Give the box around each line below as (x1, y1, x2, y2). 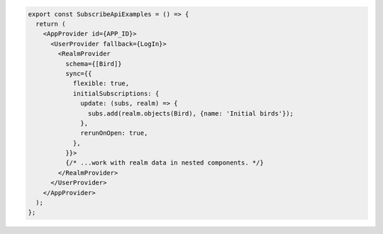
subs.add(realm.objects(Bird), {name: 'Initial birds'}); (87, 109, 294, 117)
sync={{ (65, 69, 92, 77)
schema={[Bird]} (65, 60, 122, 67)
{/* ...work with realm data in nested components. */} (65, 159, 264, 167)
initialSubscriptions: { (72, 89, 160, 97)
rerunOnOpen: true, (80, 129, 148, 138)
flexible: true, (72, 79, 130, 88)
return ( (35, 20, 66, 28)
